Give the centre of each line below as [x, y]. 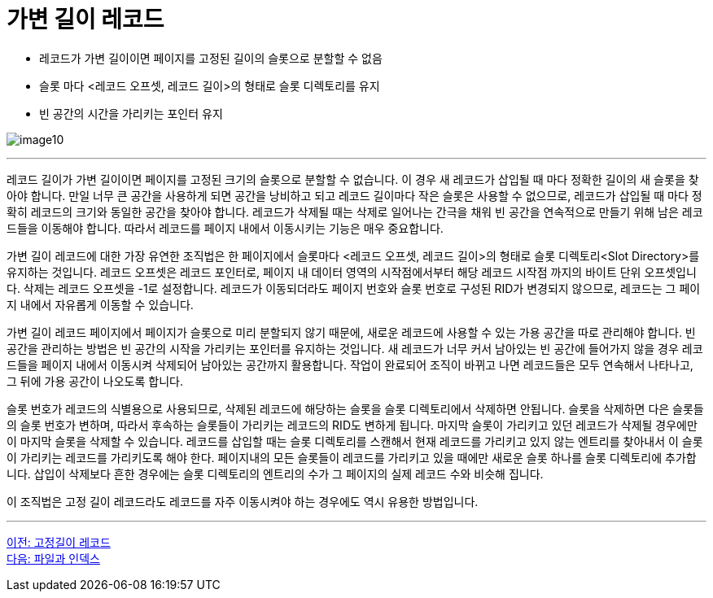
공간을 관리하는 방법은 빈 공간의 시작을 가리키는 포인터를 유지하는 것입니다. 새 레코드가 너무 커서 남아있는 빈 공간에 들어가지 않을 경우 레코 [355, 348]
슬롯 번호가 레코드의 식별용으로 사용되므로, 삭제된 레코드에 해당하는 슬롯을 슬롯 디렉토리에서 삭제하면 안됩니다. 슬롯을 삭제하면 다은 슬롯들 [355, 408]
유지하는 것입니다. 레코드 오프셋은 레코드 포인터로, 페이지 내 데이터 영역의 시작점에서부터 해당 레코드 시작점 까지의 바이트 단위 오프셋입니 [352, 272]
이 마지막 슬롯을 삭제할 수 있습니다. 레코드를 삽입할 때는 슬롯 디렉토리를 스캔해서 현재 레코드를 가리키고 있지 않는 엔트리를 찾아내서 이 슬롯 [355, 441]
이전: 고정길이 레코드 [59, 542]
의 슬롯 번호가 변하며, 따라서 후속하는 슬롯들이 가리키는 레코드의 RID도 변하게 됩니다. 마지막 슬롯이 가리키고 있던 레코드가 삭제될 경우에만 [352, 425]
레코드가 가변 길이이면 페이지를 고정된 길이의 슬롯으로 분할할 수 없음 [211, 58]
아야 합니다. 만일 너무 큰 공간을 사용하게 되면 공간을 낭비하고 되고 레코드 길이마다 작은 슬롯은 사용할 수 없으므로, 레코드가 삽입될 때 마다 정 [354, 195]
